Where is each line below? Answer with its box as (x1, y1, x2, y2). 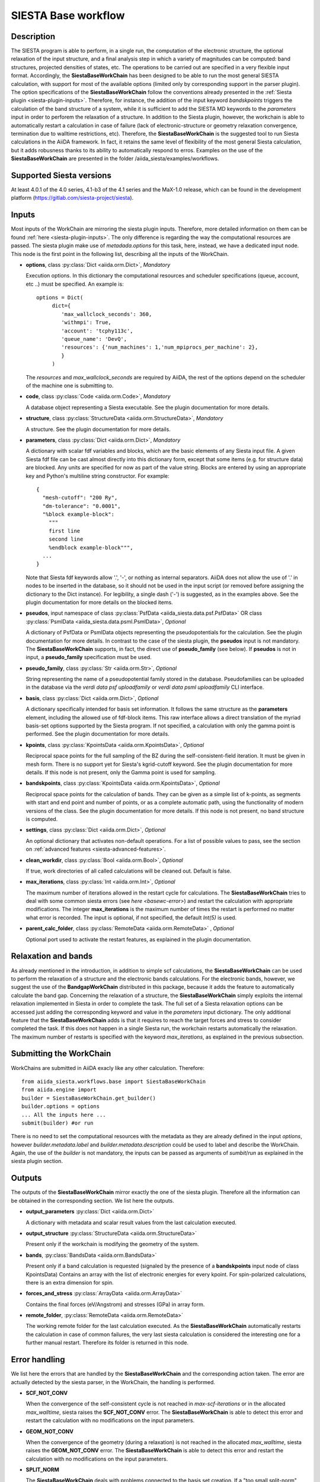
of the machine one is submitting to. (25, 382, 114, 389)
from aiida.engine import (21, 1087, 97, 1093)
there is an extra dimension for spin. (25, 1279, 114, 1286)
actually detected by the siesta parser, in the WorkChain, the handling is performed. (11, 1378, 216, 1385)
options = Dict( (36, 294, 84, 301)
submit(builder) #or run (21, 1119, 94, 1126)
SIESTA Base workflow (11, 9, 125, 22)
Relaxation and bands (11, 951, 93, 962)
